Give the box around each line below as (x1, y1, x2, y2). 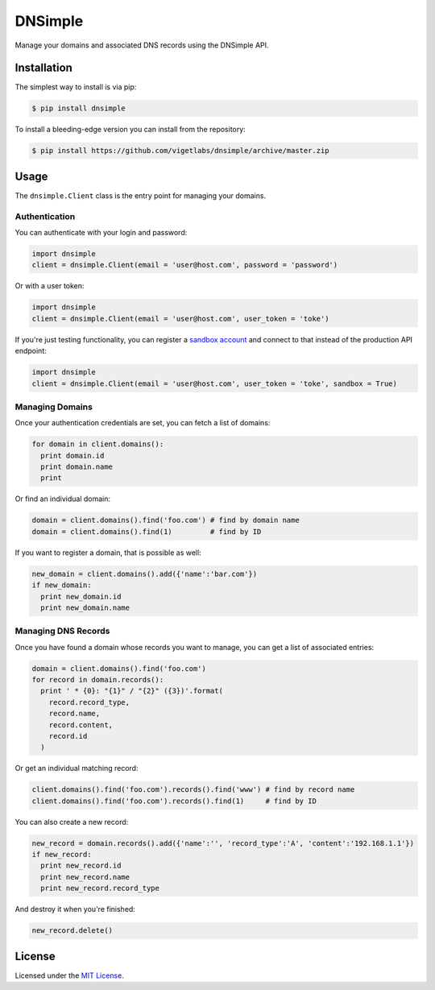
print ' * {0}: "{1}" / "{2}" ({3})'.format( (40, 686, 223, 696)
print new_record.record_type (40, 884, 160, 893)
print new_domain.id (40, 592, 122, 601)
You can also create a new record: (14, 817, 129, 826)
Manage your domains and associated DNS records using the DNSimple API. (14, 40, 269, 50)
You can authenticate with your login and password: (14, 228, 188, 238)
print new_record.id (40, 861, 122, 870)
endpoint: (14, 346, 48, 356)
